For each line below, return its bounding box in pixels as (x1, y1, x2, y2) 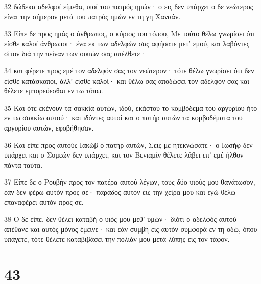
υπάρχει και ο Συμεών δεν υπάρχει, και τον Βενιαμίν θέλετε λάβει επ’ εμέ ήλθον (4, 149, 244, 160)
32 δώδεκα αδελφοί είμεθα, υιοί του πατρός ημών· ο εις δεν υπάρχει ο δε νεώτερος (4, 1, 253, 11)
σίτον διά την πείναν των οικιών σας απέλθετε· (4, 48, 146, 59)
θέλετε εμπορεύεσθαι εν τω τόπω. (4, 85, 103, 96)
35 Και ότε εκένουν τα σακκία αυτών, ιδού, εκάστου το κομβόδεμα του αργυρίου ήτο (4, 102, 257, 113)
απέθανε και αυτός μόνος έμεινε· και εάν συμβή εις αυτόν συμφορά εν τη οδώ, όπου (4, 223, 257, 234)
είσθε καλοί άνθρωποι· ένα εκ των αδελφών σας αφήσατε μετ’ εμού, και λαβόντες (4, 38, 250, 48)
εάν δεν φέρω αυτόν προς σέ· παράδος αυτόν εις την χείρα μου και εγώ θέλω (4, 186, 235, 197)
